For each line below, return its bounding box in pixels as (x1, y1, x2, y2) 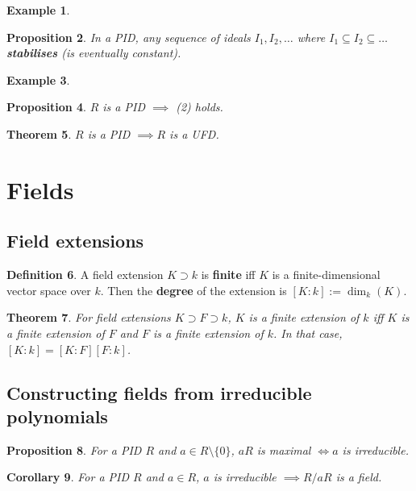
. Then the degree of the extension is (100, 281, 287, 298)
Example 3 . (6, 71, 70, 88)
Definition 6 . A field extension (6, 266, 164, 283)
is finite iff (201, 266, 256, 283)
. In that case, (273, 324, 343, 341)
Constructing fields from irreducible (6, 380, 312, 405)
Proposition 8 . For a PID (6, 441, 142, 458)
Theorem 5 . (6, 125, 72, 142)
